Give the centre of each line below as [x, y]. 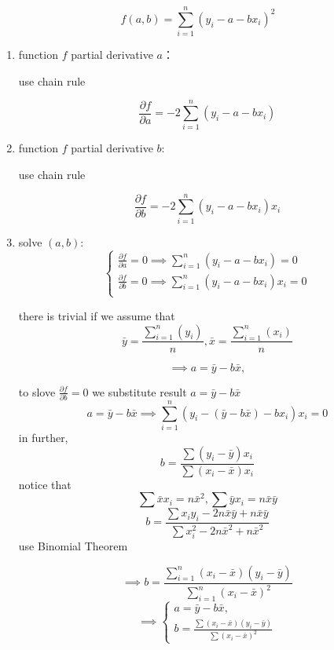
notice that [45, 484]
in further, [43, 437]
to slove [37, 391]
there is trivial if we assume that [97, 315]
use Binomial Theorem [73, 546]
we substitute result [139, 391]
